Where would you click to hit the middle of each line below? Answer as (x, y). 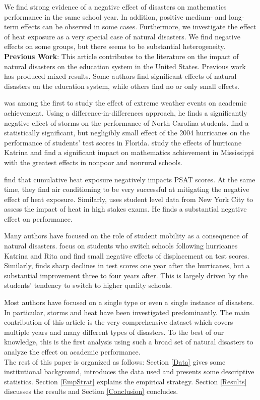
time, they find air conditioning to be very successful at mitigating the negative (127, 189)
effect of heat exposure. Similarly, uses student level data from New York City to (129, 199)
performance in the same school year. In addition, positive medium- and (115, 16)
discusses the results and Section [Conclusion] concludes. (91, 391)
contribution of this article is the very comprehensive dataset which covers (119, 322)
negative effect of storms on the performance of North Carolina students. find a (126, 122)
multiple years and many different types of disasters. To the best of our (114, 332)
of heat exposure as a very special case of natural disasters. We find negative (122, 36)
